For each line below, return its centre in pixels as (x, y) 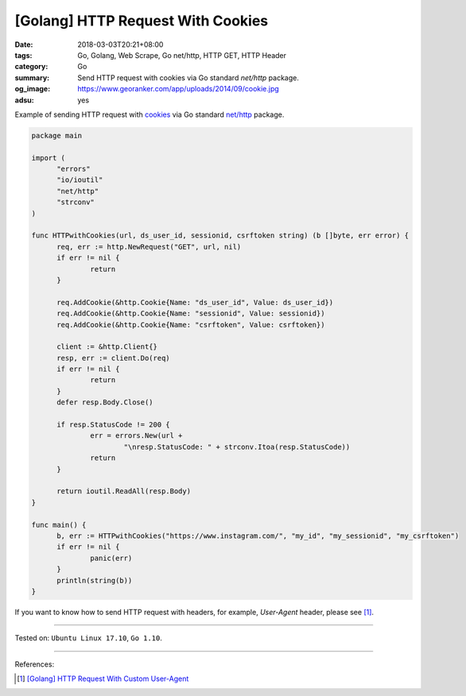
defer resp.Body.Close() (105, 402)
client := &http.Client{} (107, 347)
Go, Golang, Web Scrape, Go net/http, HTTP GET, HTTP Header (182, 55)
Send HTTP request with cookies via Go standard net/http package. (188, 77)
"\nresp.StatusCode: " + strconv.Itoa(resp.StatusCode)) (237, 447)
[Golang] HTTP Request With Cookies (142, 21)
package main (57, 135)
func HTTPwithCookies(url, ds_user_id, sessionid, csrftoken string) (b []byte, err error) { (220, 236)
